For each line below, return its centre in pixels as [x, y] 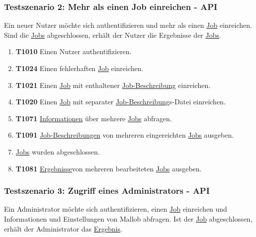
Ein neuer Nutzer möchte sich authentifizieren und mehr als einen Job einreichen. [128, 25]
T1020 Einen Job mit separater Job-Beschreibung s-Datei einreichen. [121, 102]
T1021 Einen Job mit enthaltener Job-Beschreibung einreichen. [113, 85]
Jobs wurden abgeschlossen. [58, 151]
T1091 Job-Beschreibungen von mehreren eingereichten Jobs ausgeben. [125, 135]
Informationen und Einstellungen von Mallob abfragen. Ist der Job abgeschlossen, [128, 218]
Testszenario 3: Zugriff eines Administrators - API [107, 191]
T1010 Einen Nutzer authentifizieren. [74, 51]
